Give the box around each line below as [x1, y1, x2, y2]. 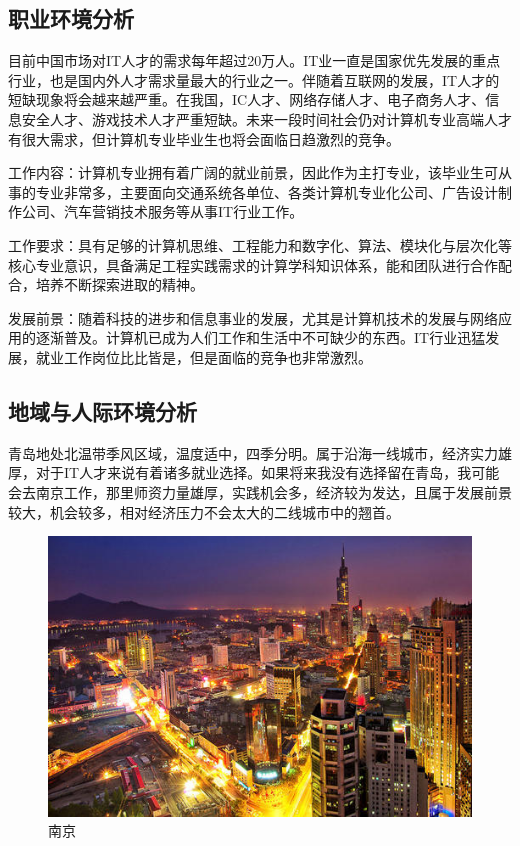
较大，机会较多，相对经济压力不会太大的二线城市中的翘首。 [8, 501, 400, 522]
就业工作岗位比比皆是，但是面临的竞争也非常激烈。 [35, 346, 372, 367]
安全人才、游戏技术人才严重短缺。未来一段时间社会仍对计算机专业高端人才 [21, 108, 512, 129]
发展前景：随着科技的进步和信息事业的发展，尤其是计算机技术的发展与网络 [8, 307, 498, 328]
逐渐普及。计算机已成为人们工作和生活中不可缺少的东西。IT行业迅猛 [35, 327, 486, 348]
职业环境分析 [8, 3, 134, 34]
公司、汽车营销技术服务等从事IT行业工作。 [21, 201, 304, 222]
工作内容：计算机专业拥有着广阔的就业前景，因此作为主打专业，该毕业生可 [8, 162, 498, 183]
